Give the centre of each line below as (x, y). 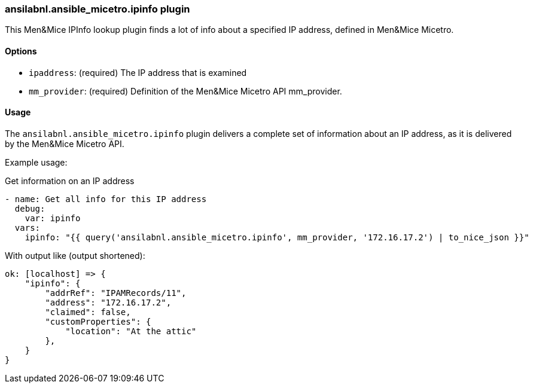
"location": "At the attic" (131, 331)
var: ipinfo (53, 218)
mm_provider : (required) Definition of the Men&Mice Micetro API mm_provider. (185, 91)
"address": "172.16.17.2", (108, 302)
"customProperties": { (98, 321)
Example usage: (36, 162)
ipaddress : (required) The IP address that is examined (138, 72)
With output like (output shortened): (75, 255)
